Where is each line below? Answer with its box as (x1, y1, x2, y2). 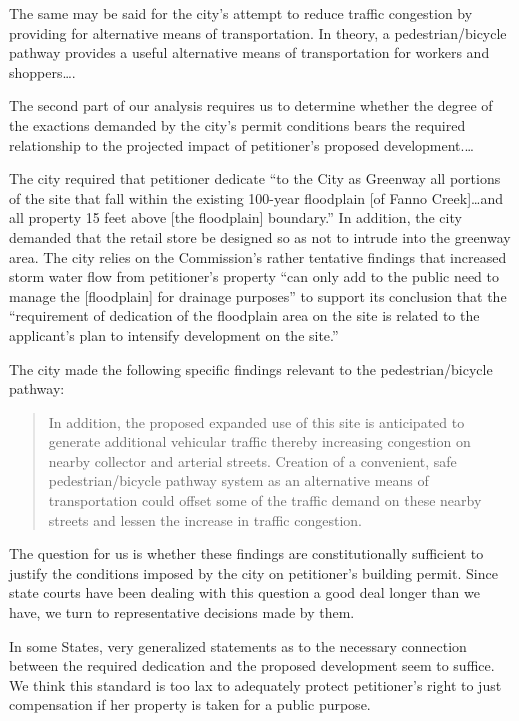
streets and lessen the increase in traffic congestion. (48, 509, 362, 530)
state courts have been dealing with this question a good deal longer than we (9, 582, 480, 603)
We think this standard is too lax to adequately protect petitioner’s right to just (9, 674, 502, 695)
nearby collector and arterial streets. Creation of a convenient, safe (48, 450, 457, 471)
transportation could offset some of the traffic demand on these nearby (48, 490, 482, 511)
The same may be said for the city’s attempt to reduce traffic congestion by (9, 3, 473, 23)
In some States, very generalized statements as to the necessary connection (9, 635, 467, 656)
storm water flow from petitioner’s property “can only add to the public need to (9, 266, 500, 287)
